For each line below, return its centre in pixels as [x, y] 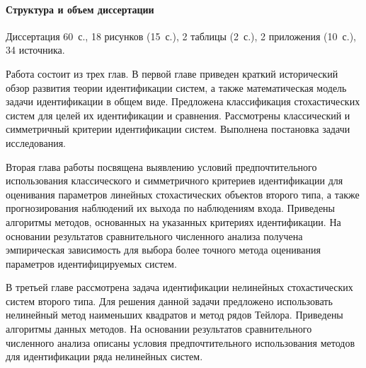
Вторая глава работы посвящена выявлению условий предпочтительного [161, 166]
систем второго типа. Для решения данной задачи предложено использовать [169, 301]
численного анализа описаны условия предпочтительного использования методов [181, 342]
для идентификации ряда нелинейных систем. [104, 356]
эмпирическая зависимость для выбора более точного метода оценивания [163, 250]
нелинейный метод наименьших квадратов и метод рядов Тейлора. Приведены [175, 315]
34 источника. [35, 50]
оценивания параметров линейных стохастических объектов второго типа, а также [183, 194]
